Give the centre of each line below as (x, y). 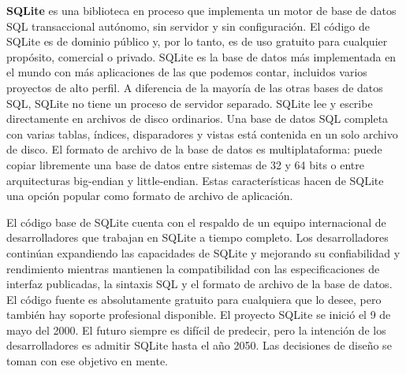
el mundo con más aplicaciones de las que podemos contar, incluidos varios (187, 72)
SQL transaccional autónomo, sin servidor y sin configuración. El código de (188, 26)
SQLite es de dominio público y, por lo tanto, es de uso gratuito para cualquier (197, 41)
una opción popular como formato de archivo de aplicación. (150, 196)
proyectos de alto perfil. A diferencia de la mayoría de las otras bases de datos (195, 87)
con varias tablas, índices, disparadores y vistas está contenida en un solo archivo (202, 133)
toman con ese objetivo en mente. (87, 361)
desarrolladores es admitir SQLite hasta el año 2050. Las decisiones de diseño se (199, 345)
